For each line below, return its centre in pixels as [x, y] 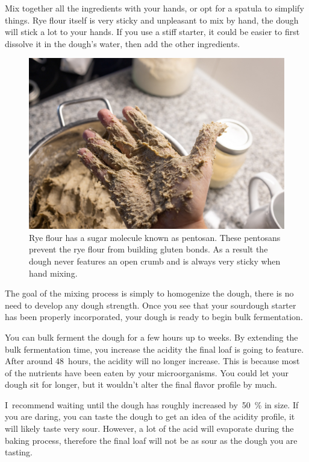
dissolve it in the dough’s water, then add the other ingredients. [123, 43]
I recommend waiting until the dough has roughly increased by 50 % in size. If [152, 404]
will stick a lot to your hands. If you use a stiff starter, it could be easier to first [152, 32]
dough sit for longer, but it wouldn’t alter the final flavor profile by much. [141, 384]
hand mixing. [53, 273]
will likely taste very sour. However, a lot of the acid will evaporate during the [149, 428]
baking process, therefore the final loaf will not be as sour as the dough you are [151, 440]
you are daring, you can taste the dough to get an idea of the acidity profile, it [150, 416]
